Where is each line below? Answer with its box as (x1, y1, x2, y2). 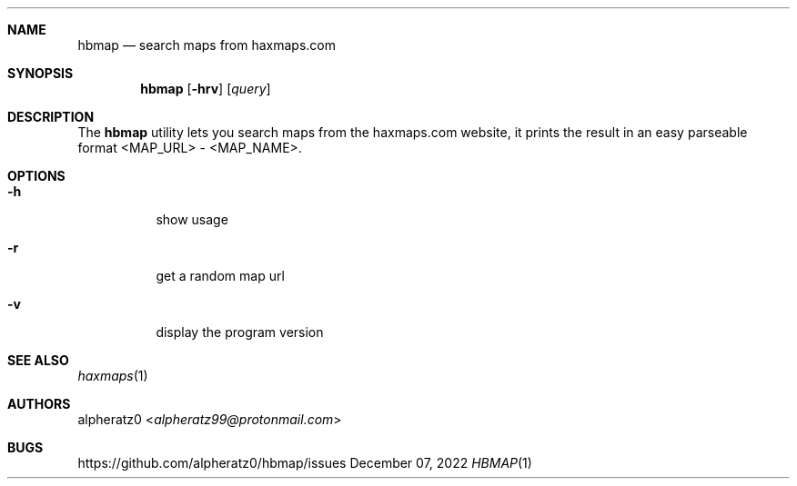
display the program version (156, 324, 324, 340)
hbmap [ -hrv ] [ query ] (140, 81, 271, 96)
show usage (156, 212, 228, 227)
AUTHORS (7, 396, 71, 412)
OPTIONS (7, 168, 66, 183)
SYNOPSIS (7, 65, 74, 81)
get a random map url (156, 268, 285, 283)
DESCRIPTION (7, 109, 95, 124)
